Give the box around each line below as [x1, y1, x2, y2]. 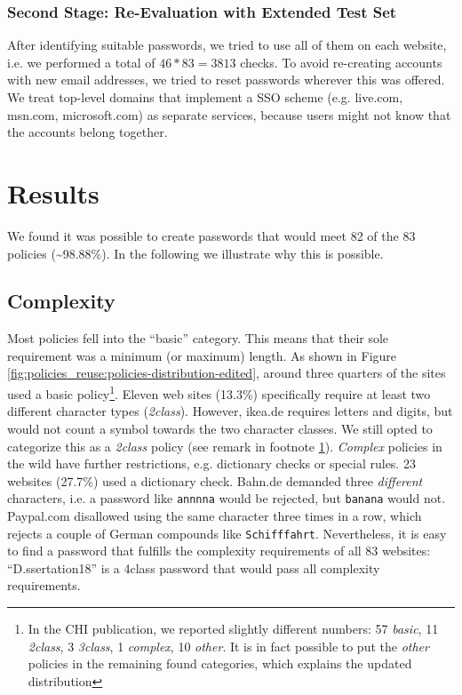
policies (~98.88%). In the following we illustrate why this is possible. [7, 244, 384, 262]
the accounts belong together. [7, 123, 168, 141]
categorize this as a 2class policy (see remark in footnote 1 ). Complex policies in [7, 436, 442, 455]
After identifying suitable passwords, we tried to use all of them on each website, [7, 36, 447, 54]
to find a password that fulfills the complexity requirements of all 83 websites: [7, 541, 431, 560]
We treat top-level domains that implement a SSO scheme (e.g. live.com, [7, 88, 403, 106]
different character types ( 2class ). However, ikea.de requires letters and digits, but [7, 402, 453, 420]
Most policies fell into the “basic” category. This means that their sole [7, 329, 389, 347]
